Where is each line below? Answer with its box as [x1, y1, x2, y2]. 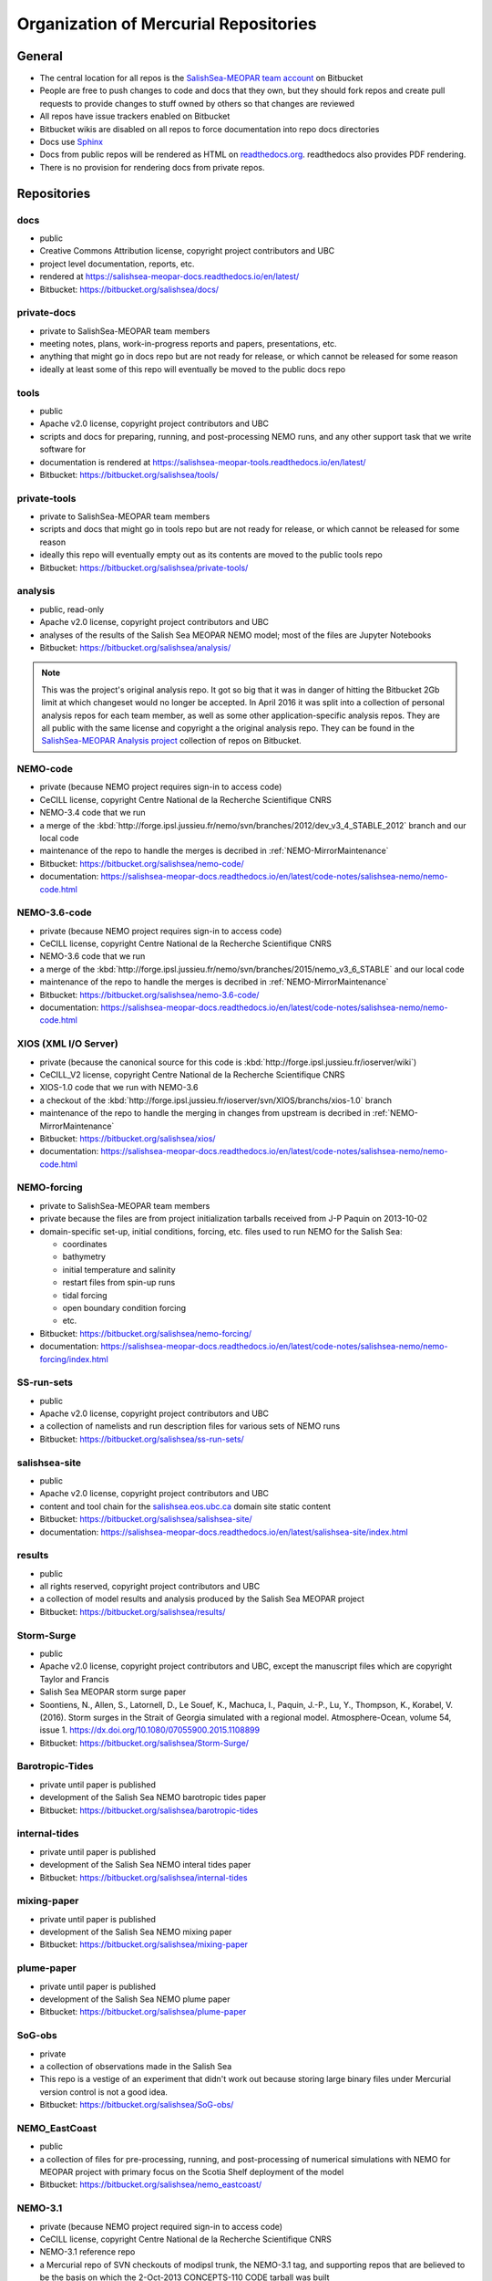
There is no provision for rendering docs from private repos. [39, 161, 265, 172]
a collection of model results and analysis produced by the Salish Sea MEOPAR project [39, 1593, 364, 1605]
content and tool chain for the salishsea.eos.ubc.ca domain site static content [39, 1501, 332, 1512]
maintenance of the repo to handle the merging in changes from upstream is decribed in [39, 1108, 371, 1119]
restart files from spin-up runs [62, 1277, 176, 1288]
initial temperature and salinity [62, 1264, 177, 1275]
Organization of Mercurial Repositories [16, 14, 317, 34]
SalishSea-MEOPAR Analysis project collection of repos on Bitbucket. [41, 735, 302, 746]
